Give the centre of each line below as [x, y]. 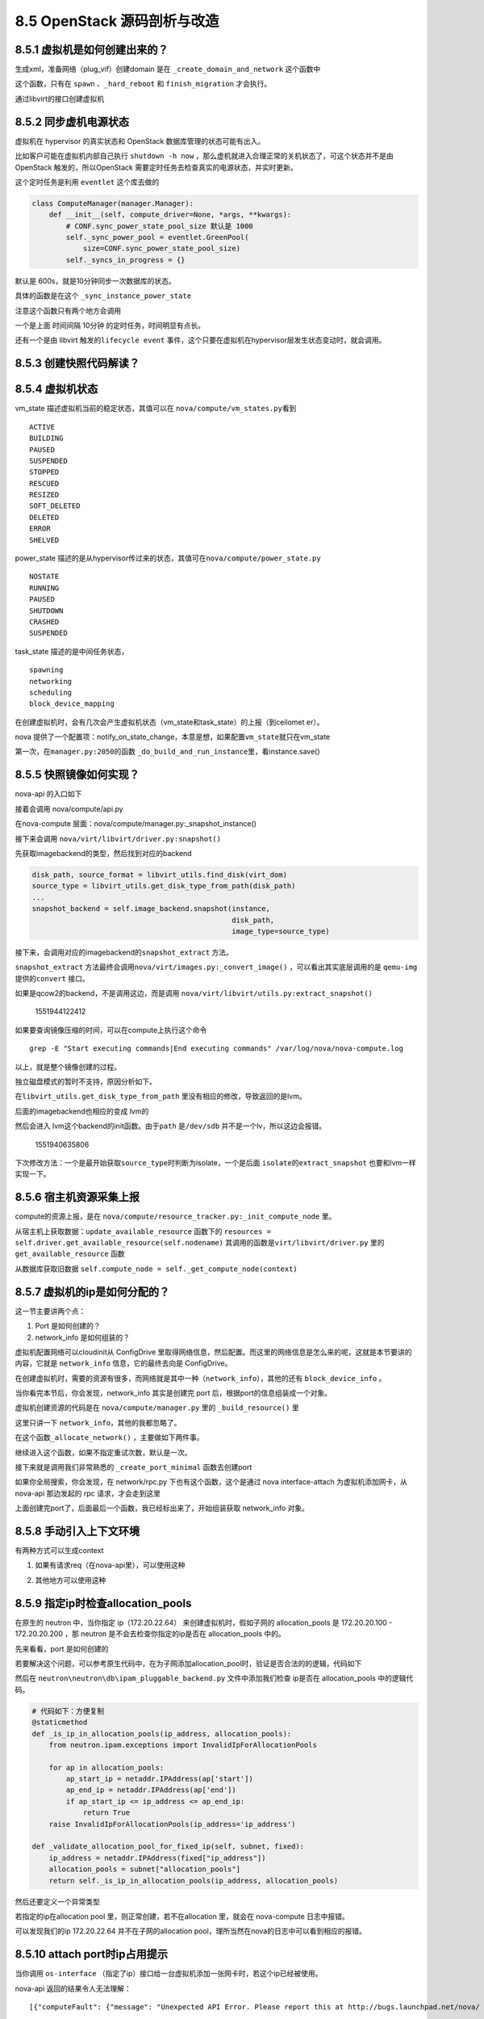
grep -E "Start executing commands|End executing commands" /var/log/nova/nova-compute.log [216, 1049]
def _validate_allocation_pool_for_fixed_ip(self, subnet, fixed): [168, 1847]
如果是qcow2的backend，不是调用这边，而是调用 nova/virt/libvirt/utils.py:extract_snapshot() [194, 993]
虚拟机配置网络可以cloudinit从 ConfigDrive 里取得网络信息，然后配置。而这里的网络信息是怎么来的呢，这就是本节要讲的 [213, 1352]
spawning [46, 670]
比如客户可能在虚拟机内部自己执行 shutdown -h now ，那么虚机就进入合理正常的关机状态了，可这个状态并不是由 [204, 156]
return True [106, 1813]
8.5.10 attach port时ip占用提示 [92, 1954]
